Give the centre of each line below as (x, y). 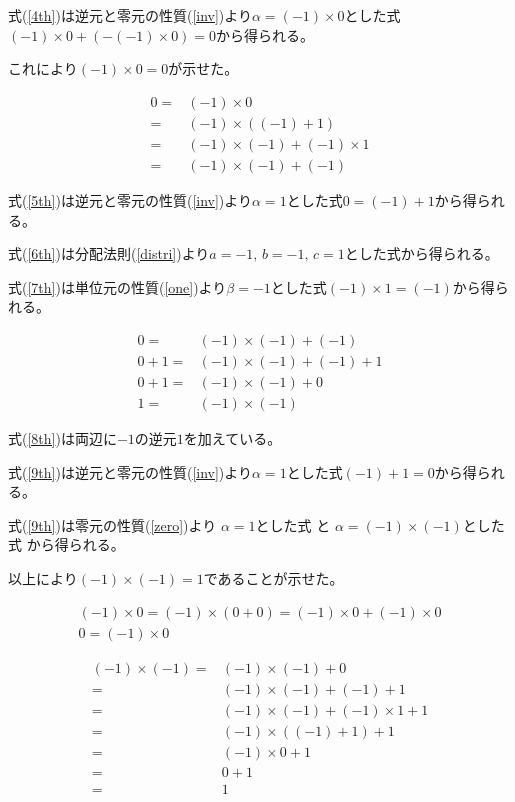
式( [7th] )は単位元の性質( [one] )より (117, 286)
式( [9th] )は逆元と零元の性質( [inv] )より (130, 471)
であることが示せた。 (273, 577)
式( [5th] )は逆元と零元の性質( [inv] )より (130, 199)
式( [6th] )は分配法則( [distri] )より (109, 253)
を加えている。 (232, 438)
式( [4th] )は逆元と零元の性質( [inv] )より (130, 15)
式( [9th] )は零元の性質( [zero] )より (112, 524)
